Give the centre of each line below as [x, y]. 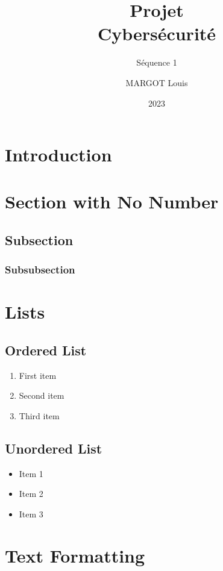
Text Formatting [75, 555]
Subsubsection [40, 270]
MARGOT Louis [157, 82]
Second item [42, 395]
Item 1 [31, 473]
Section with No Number [112, 201]
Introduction [58, 154]
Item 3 [31, 514]
